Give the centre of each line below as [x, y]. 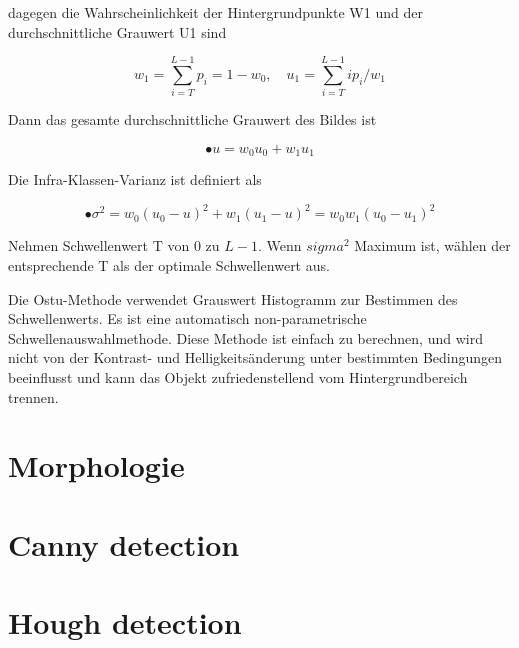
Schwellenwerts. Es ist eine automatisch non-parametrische [187, 318]
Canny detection [124, 543]
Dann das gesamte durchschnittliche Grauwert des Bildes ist [192, 119]
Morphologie [96, 465]
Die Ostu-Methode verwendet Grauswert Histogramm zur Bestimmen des [233, 298]
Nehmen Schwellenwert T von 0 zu [114, 245]
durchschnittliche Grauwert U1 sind [117, 31]
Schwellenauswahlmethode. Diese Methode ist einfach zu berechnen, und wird [245, 337]
